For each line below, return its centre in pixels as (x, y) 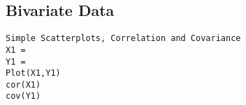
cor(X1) (23, 84)
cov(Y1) (23, 96)
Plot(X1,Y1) (33, 73)
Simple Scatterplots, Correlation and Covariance (123, 39)
